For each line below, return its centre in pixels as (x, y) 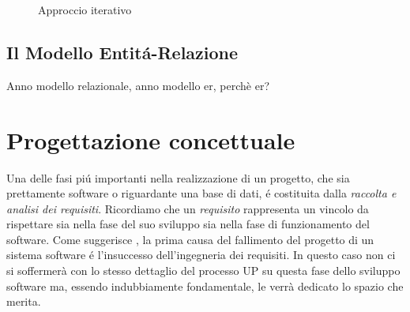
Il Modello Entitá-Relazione (122, 52)
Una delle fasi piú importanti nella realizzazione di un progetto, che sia (178, 177)
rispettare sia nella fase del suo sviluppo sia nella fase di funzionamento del (188, 224)
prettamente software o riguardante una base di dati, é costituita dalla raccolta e (201, 193)
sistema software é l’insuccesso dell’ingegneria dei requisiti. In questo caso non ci (201, 255)
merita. (24, 301)
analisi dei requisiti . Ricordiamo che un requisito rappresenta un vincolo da (188, 208)
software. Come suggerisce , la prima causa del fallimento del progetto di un (190, 239)
